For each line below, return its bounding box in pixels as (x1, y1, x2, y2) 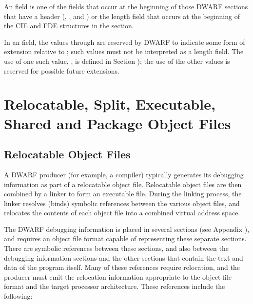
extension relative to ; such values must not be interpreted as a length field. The (4, 46, 244, 57)
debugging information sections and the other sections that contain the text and (4, 252, 243, 263)
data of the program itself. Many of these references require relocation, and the (4, 262, 240, 272)
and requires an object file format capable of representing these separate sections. (4, 233, 247, 244)
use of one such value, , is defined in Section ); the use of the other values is (4, 56, 230, 66)
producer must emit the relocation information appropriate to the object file (4, 271, 232, 282)
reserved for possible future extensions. (4, 65, 119, 76)
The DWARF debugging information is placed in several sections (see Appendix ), (4, 224, 250, 234)
